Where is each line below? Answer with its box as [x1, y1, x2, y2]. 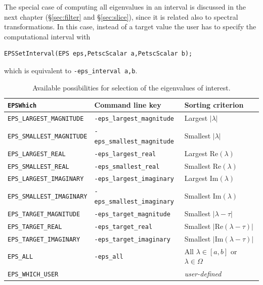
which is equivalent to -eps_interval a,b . [4, 65, 138, 75]
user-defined [184, 268, 222, 279]
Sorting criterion [184, 100, 244, 110]
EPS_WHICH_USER [8, 271, 59, 278]
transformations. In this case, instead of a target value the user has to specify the [4, 21, 256, 32]
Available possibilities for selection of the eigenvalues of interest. [32, 82, 231, 92]
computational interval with [4, 31, 91, 41]
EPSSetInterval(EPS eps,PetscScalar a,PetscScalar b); [4, 50, 193, 58]
